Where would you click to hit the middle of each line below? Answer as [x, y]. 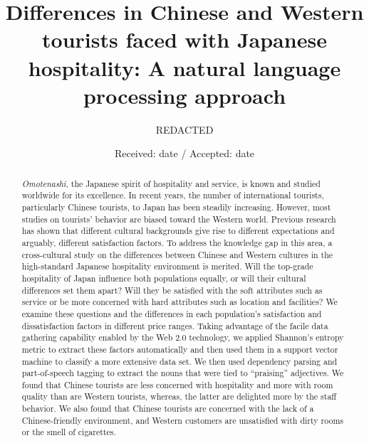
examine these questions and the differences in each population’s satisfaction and [172, 313]
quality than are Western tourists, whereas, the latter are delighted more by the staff [179, 396]
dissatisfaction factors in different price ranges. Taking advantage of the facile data [175, 325]
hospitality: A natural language [184, 67]
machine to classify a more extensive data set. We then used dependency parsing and [180, 361]
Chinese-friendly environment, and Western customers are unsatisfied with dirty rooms [183, 420]
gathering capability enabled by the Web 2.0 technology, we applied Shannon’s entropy [183, 337]
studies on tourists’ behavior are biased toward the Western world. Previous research [179, 219]
